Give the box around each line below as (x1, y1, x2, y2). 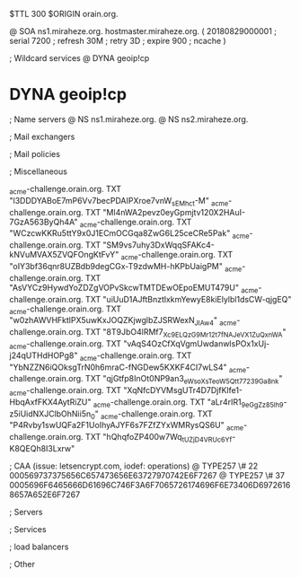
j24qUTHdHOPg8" (9, 350, 78, 361)
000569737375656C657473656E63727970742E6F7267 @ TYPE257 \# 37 (9, 470, 286, 481)
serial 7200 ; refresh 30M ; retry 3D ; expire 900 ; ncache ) (9, 36, 226, 46)
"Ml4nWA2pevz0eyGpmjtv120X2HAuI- (102, 206, 245, 217)
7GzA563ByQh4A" (9, 216, 78, 227)
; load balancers (9, 541, 69, 552)
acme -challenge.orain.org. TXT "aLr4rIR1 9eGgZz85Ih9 (93, 396, 285, 409)
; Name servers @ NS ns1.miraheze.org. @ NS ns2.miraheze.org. (9, 113, 249, 125)
